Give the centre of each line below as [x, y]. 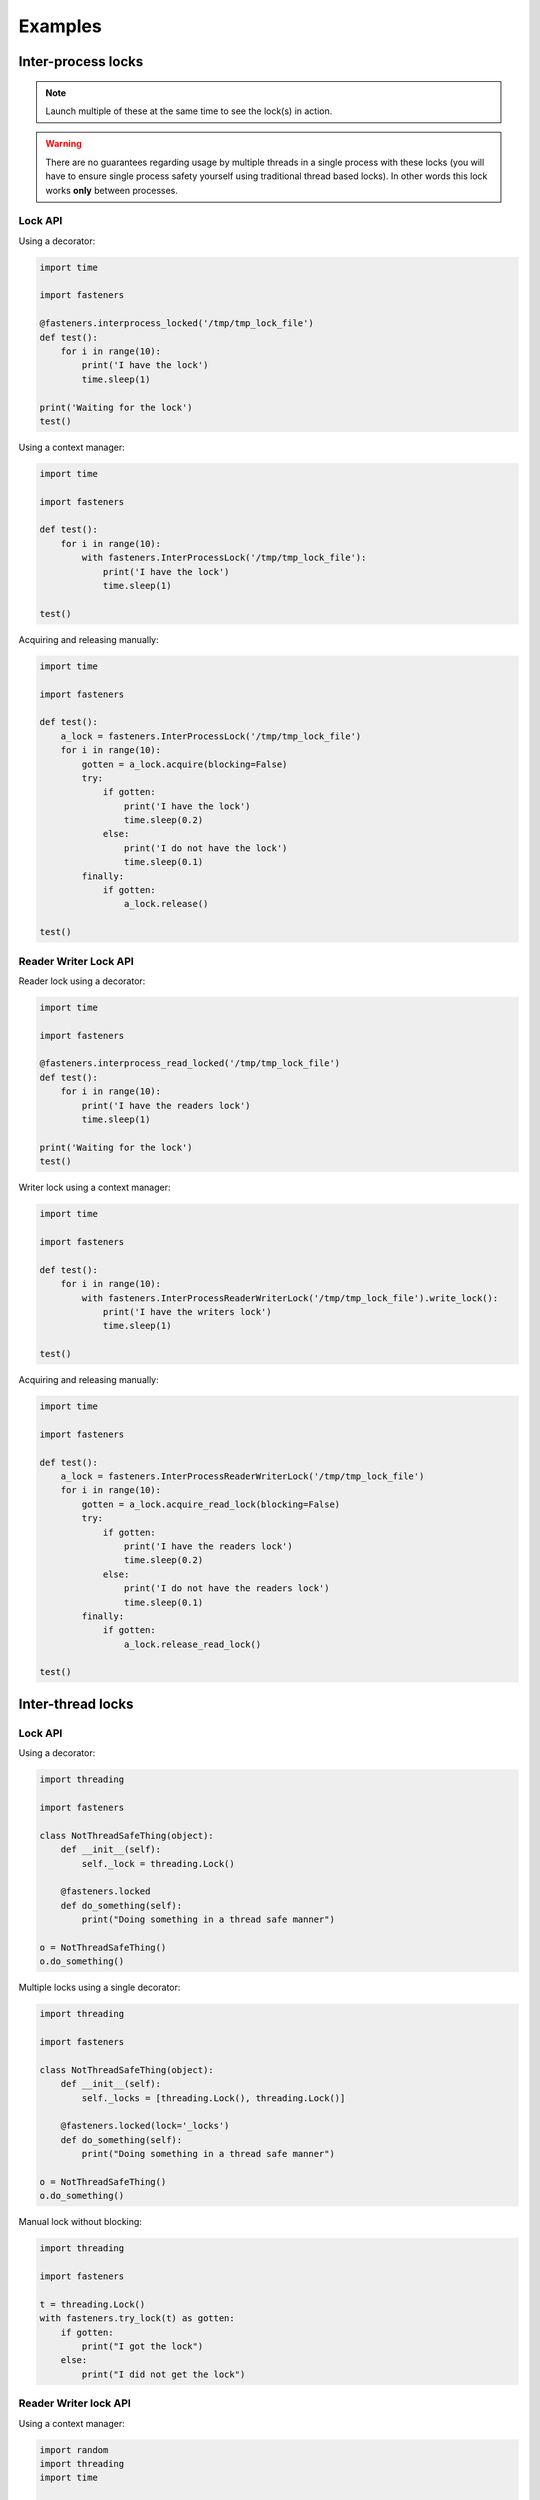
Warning [63, 144]
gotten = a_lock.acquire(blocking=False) [184, 764]
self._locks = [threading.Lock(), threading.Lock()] [213, 2098]
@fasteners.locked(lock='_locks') [145, 2126]
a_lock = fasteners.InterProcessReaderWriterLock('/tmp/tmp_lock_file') [242, 1476]
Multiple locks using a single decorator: [99, 1987]
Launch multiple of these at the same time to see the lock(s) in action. [189, 111]
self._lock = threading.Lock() [158, 1863]
